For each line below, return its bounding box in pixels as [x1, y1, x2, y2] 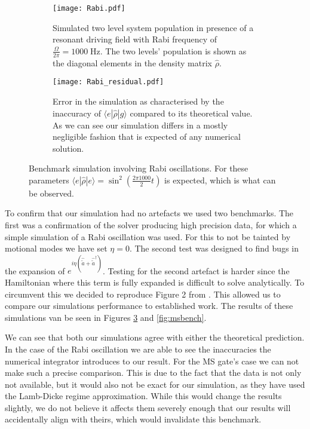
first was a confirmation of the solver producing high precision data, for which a [5, 219, 297, 231]
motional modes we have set [5, 242, 108, 255]
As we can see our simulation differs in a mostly [53, 118, 228, 131]
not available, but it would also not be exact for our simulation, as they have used [5, 378, 305, 390]
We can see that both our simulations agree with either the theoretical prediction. [5, 331, 305, 344]
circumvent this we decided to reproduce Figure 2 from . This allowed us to [5, 287, 281, 300]
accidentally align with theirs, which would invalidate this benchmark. [5, 413, 262, 425]
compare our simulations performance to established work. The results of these [5, 299, 293, 312]
